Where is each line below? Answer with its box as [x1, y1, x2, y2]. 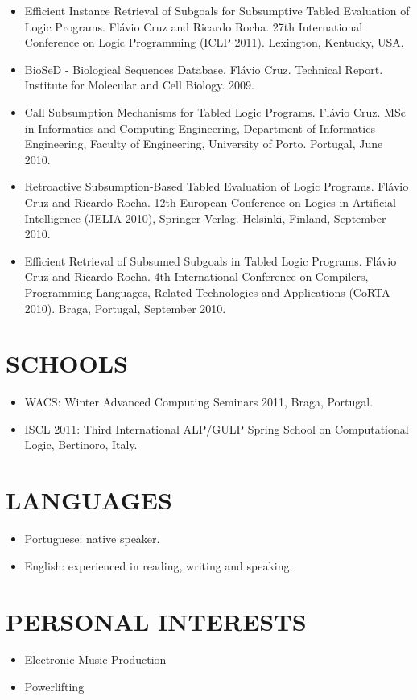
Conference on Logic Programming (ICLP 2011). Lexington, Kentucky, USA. [24, 34, 404, 51]
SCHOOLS [6, 347, 129, 380]
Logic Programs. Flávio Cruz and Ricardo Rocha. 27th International [24, 18, 363, 35]
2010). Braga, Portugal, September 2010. [24, 299, 226, 316]
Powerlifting [24, 678, 85, 695]
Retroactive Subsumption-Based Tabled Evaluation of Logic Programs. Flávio [24, 178, 409, 195]
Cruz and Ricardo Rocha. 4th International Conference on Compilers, [24, 268, 369, 285]
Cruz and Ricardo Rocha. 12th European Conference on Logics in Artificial [24, 193, 396, 210]
